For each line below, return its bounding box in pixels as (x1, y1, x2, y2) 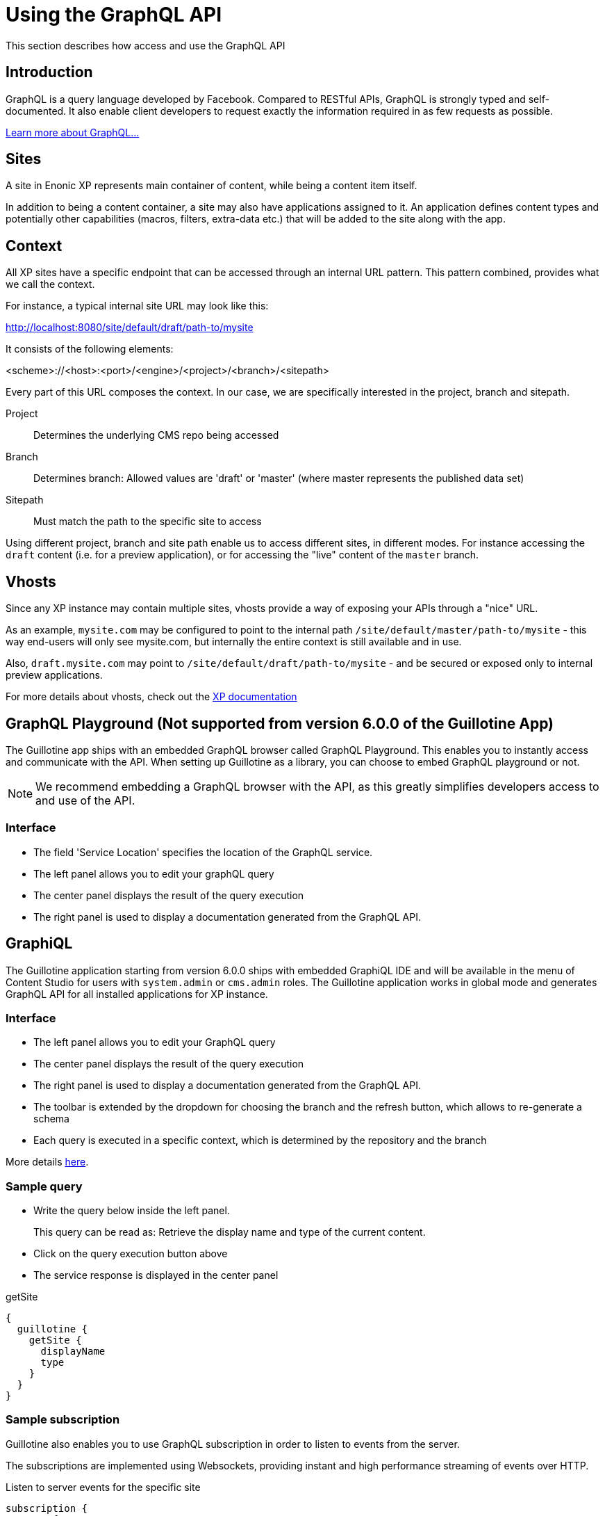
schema (33, 1113, 69, 1125)
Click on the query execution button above (33, 1248, 228, 1260)
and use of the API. (35, 793, 135, 807)
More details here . (6, 1156, 89, 1168)
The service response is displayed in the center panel (33, 1269, 279, 1282)
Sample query (6, 1179, 83, 1193)
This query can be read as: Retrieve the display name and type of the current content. (33, 1226, 426, 1239)
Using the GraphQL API (6, 3, 222, 26)
